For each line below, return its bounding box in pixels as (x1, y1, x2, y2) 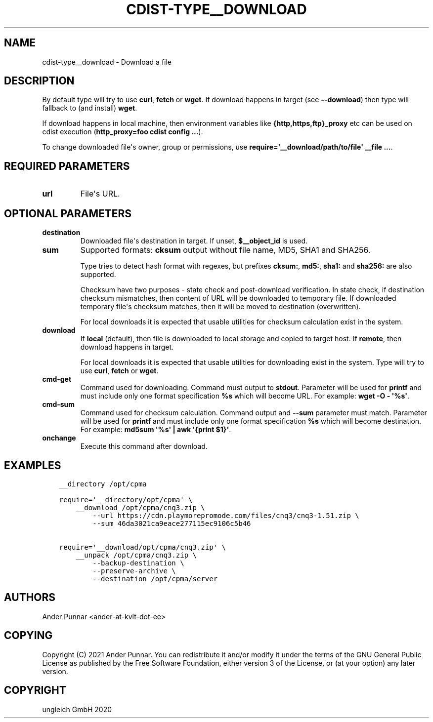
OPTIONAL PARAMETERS (4, 207, 132, 220)
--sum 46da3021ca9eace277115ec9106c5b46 (92, 519, 251, 527)
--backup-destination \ (92, 559, 184, 567)
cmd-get (42, 375, 72, 384)
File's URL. (80, 189, 120, 199)
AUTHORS (4, 591, 56, 604)
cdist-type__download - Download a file (42, 57, 172, 66)
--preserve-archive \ (92, 566, 176, 575)
